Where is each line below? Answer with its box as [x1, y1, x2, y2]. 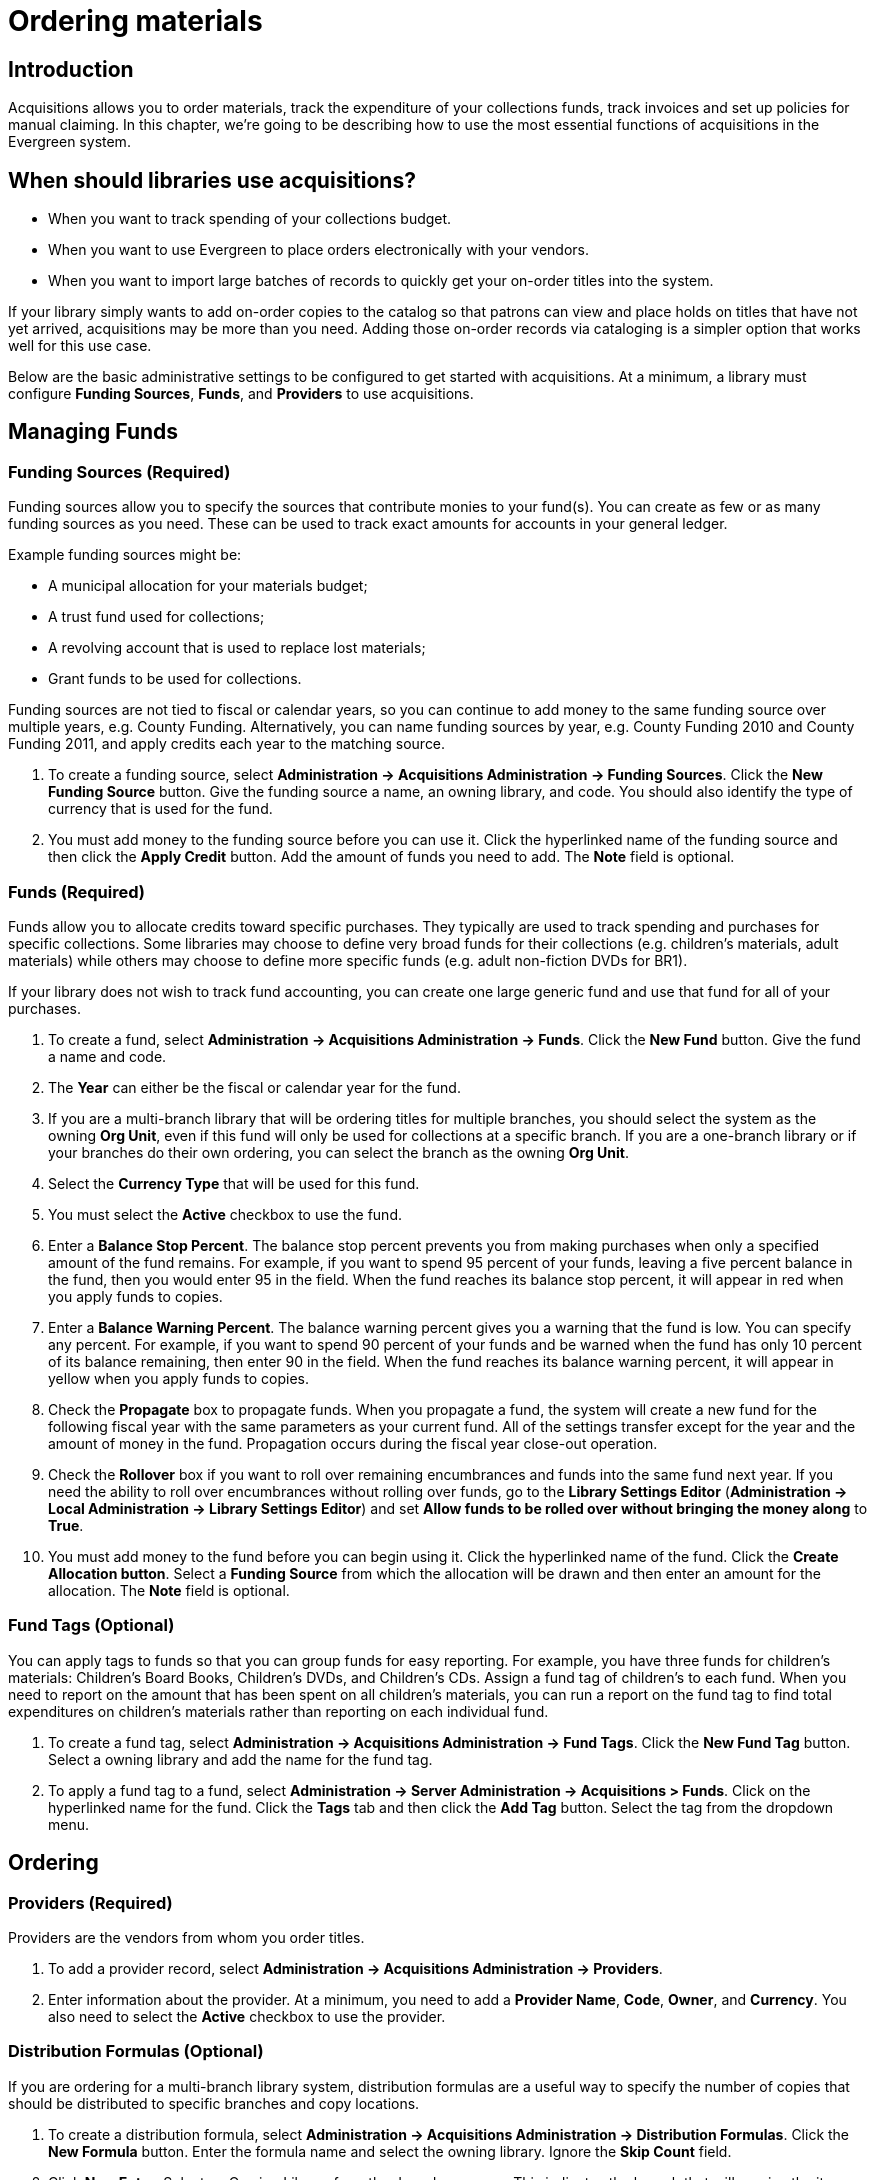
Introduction [8, 56, 134, 82]
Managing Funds [8, 419, 179, 445]
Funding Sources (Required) [8, 461, 231, 482]
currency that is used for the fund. [48, 800, 273, 818]
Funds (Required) [8, 881, 145, 902]
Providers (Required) [8, 1892, 173, 1913]
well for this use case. [8, 337, 152, 355]
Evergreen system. [8, 133, 131, 151]
